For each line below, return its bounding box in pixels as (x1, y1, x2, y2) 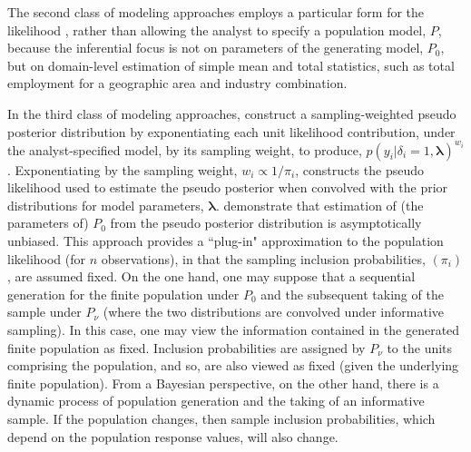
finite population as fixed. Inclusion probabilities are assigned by (7, 338, 366, 357)
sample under (7, 302, 82, 321)
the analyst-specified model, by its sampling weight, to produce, (7, 140, 362, 159)
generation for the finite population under (7, 284, 240, 303)
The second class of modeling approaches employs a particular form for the (7, 3, 425, 21)
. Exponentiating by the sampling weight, (7, 160, 238, 179)
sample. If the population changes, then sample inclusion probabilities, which (7, 408, 436, 427)
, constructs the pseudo (295, 160, 424, 179)
